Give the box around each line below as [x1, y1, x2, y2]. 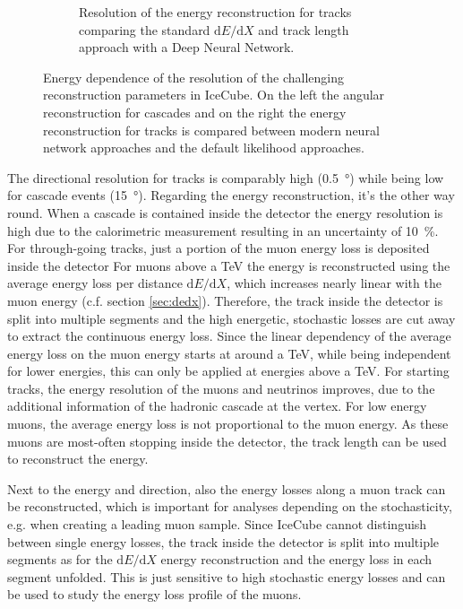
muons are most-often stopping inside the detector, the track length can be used [7, 431, 447, 450]
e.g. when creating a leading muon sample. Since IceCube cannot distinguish [7, 515, 427, 534]
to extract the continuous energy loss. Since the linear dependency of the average [7, 326, 451, 345]
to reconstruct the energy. [7, 449, 149, 468]
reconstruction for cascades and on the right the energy [43, 102, 347, 121]
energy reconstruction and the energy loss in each [160, 550, 433, 569]
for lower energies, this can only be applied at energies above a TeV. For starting [7, 361, 450, 380]
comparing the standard [79, 20, 210, 39]
